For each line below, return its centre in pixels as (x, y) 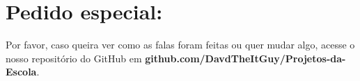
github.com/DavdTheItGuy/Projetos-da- (245, 58)
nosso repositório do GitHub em (74, 58)
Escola (21, 72)
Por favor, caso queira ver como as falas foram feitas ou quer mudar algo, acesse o (180, 45)
